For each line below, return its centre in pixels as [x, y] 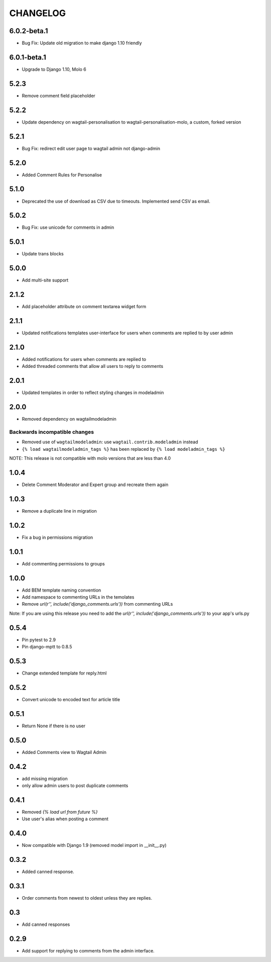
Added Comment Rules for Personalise [62, 175]
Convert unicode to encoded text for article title [71, 699]
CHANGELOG [38, 13]
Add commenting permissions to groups [63, 563]
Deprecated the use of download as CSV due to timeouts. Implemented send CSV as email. [116, 201]
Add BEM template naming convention [61, 590]
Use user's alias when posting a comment [65, 819]
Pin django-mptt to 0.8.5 [47, 647]
